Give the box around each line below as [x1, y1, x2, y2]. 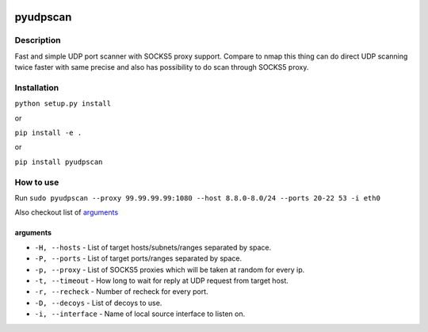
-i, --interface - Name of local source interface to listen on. [34, 309, 246, 319]
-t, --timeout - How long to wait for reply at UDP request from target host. [34, 276, 289, 285]
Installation [14, 82, 59, 93]
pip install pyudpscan [14, 157, 103, 166]
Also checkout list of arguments [14, 208, 119, 217]
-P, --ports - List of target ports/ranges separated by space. [34, 254, 243, 263]
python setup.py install [14, 99, 111, 109]
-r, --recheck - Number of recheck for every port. [34, 287, 209, 296]
